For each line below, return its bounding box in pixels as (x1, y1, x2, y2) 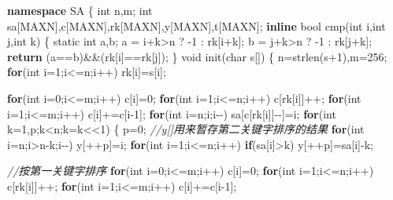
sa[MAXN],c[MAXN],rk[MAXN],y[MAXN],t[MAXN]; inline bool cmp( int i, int (7, 17, 386, 34)
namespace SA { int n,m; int (7, 2, 153, 18)
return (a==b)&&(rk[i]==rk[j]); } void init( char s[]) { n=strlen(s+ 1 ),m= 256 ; (7, 48, 387, 64)
